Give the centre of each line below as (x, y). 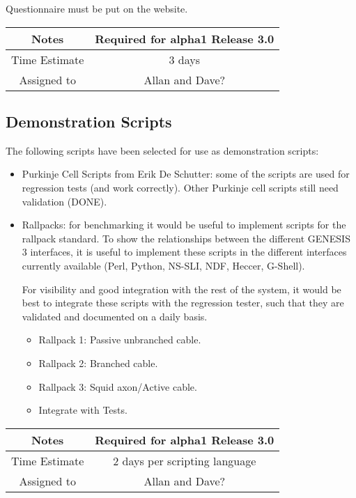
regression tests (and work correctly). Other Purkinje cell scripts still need (180, 187)
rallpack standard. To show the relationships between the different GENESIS (186, 238)
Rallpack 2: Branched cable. (98, 363)
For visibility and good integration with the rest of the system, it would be (181, 289)
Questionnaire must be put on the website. (97, 8)
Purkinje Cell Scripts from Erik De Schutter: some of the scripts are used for (186, 174)
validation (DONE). (64, 201)
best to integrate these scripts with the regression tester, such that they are (183, 303)
